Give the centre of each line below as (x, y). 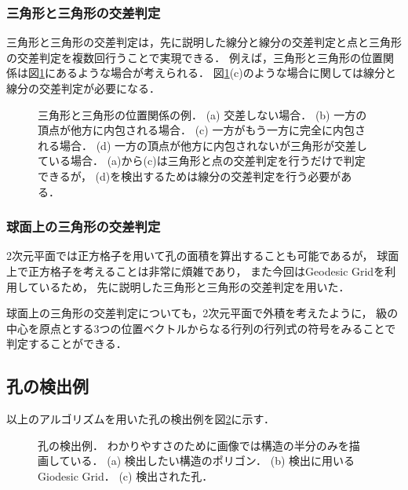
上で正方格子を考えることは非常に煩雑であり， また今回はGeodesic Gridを (196, 271)
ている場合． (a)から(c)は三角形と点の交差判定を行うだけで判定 (202, 161)
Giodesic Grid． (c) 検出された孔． (126, 475)
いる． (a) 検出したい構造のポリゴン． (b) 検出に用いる (213, 461)
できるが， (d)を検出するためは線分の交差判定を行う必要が (189, 176)
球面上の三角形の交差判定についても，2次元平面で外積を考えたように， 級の (202, 313)
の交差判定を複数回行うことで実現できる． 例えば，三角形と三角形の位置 (195, 57)
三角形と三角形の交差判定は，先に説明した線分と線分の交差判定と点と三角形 (204, 42)
